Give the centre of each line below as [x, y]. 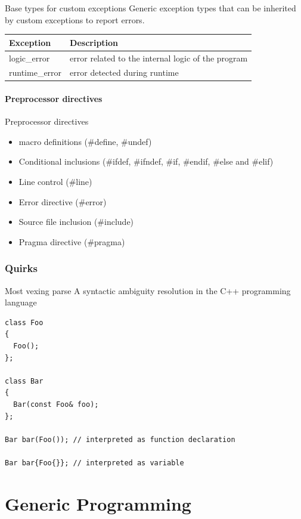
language [21, 302]
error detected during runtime [124, 72]
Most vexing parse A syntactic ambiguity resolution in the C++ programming [148, 290]
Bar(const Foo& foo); [56, 404]
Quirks [21, 268]
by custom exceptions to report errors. [75, 19]
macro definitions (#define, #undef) [85, 141]
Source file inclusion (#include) [76, 222]
